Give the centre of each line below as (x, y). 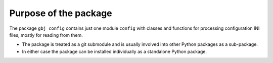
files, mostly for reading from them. (46, 35)
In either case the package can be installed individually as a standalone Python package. (115, 51)
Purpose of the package (61, 13)
